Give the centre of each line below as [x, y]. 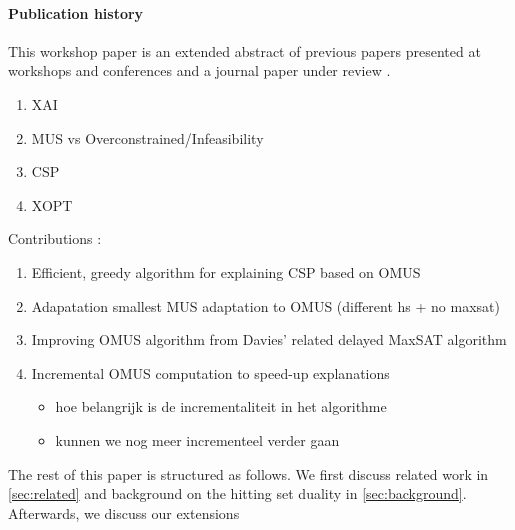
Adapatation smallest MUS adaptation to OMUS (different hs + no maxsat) [265, 305]
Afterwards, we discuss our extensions [124, 512]
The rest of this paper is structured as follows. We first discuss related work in [248, 473]
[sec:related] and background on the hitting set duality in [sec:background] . [237, 493]
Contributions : [55, 238]
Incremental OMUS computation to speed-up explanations [210, 372]
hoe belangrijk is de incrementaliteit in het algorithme [221, 406]
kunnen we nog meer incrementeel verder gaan [197, 439]
